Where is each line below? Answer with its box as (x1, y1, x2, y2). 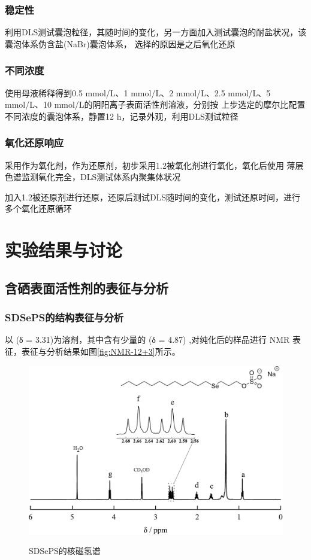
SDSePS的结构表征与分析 (5, 310, 124, 325)
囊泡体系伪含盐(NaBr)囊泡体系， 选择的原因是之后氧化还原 (5, 37, 235, 50)
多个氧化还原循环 (5, 202, 72, 215)
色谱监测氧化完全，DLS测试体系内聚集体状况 (5, 171, 181, 183)
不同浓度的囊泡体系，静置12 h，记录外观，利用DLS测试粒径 (5, 109, 238, 122)
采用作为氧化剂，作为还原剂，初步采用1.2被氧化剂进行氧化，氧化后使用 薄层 (5, 159, 304, 171)
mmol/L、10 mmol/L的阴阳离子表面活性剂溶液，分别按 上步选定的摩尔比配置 (5, 98, 306, 111)
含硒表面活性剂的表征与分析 (5, 278, 168, 297)
